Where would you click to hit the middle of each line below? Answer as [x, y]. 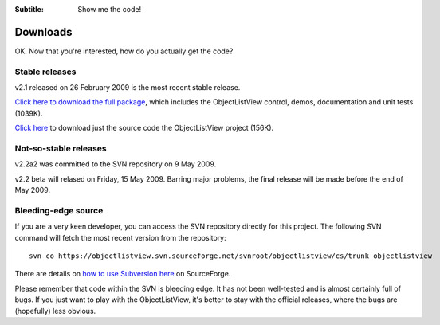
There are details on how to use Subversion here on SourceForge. [123, 274]
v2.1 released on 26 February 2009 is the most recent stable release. [128, 88]
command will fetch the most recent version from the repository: [120, 237]
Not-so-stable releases [61, 148]
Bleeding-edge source [59, 210]
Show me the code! [110, 9]
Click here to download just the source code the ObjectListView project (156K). [144, 128]
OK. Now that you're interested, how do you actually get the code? [124, 51]
